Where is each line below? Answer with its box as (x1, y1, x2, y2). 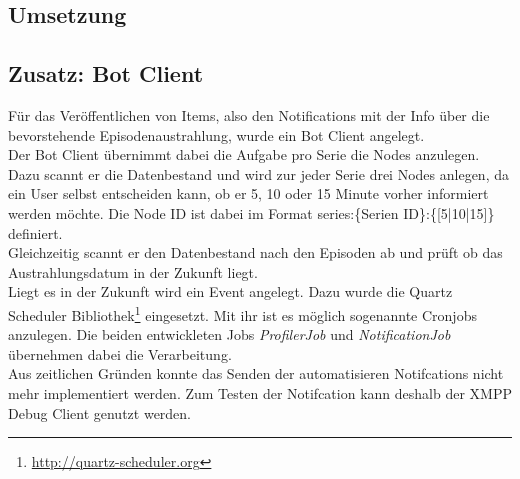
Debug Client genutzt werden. (8, 402, 192, 423)
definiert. (8, 222, 63, 243)
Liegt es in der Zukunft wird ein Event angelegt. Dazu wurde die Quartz (8, 281, 453, 302)
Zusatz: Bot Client (8, 58, 204, 89)
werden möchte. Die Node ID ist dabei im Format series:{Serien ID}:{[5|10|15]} (8, 202, 495, 223)
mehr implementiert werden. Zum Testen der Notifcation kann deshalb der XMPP (8, 382, 512, 403)
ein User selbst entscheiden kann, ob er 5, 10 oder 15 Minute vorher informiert (8, 183, 489, 204)
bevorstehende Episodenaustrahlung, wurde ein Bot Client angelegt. (8, 124, 425, 145)
